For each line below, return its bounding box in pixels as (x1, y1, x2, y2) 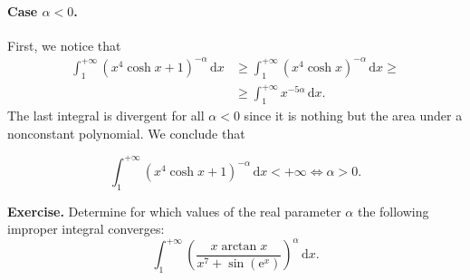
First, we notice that (7, 35, 121, 54)
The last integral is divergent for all (7, 106, 205, 125)
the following (357, 201, 429, 220)
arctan (221, 239, 257, 253)
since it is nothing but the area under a (244, 106, 463, 125)
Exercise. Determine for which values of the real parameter (7, 201, 341, 220)
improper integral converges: (7, 219, 165, 238)
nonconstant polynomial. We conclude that (7, 123, 245, 142)
